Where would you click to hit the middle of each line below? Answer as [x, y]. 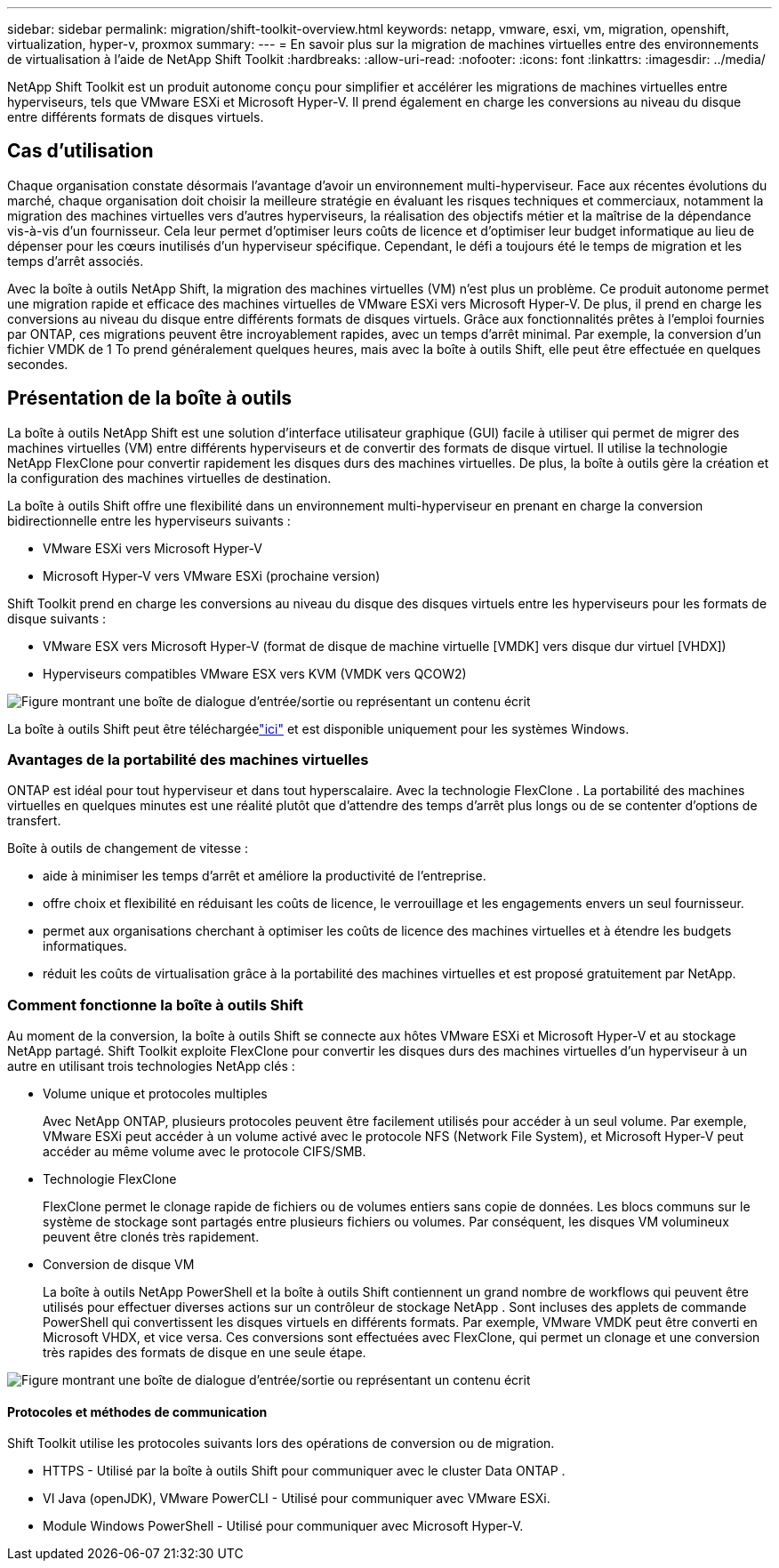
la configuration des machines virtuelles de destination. [169, 478]
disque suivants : [57, 618]
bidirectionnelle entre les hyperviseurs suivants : [149, 520]
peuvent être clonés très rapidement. [151, 1237]
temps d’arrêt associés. [76, 261]
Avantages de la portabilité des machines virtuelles [188, 760]
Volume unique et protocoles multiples [155, 1094]
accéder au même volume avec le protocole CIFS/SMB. [205, 1152]
